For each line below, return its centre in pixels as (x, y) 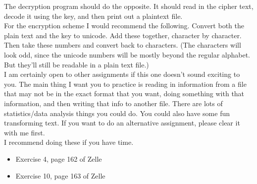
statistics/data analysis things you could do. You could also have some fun (117, 113)
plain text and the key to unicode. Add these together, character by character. (123, 35)
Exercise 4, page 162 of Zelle (59, 158)
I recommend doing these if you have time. (69, 142)
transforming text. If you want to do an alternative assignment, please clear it (122, 123)
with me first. (25, 132)
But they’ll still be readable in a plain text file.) (77, 64)
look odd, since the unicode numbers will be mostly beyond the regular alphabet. (127, 54)
